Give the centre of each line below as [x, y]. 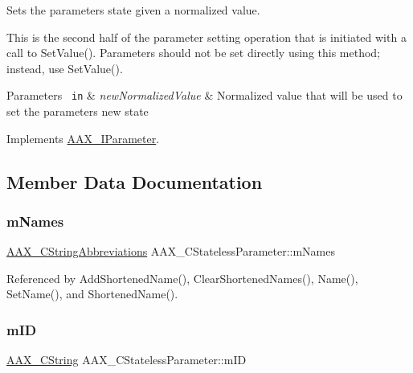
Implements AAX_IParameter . [83, 138]
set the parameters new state [78, 111]
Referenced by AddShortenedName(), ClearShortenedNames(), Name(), [182, 278]
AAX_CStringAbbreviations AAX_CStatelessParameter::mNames [171, 251]
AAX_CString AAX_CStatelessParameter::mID [127, 360]
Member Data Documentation [135, 181]
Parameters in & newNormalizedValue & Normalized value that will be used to [204, 95]
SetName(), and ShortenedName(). [92, 294]
